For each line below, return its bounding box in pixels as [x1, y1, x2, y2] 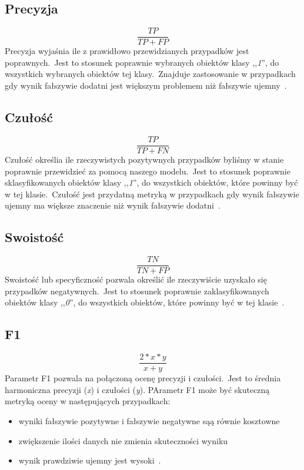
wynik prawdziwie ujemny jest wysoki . [18, 454, 161, 466]
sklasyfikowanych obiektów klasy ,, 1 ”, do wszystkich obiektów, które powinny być [5, 176, 298, 189]
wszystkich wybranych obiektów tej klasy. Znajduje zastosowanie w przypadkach [5, 68, 296, 80]
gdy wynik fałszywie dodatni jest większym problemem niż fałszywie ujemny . [5, 79, 287, 92]
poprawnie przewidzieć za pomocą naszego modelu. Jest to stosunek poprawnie [5, 164, 290, 177]
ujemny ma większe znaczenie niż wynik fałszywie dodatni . [5, 199, 221, 211]
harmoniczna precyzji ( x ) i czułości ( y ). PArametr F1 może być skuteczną [5, 383, 270, 395]
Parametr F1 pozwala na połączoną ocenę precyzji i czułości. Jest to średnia [5, 372, 281, 384]
